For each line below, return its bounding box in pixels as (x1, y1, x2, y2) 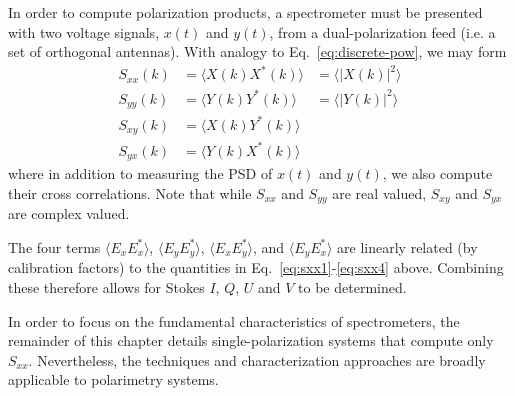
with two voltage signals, (8, 21, 160, 42)
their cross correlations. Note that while (8, 182, 252, 203)
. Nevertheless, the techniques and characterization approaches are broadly (28, 349, 486, 370)
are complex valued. (8, 203, 130, 224)
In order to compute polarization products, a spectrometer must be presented (8, 2, 483, 22)
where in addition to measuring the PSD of (8, 163, 273, 184)
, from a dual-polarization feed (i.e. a (269, 21, 496, 42)
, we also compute (382, 163, 493, 184)
